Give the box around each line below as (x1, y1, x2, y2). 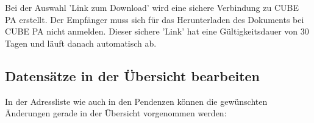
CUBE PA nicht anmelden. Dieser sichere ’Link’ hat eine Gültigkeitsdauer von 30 (5, 25, 309, 38)
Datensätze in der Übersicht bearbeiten (5, 66, 260, 85)
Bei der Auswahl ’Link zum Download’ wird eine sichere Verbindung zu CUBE (5, 1, 299, 13)
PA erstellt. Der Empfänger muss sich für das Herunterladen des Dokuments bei (5, 13, 304, 25)
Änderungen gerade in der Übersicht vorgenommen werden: (5, 107, 227, 119)
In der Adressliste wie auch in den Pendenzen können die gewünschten (5, 95, 268, 107)
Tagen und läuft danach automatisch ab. (5, 36, 157, 49)
